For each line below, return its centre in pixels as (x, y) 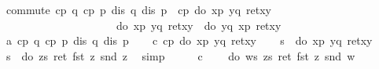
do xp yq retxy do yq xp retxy (199, 25)
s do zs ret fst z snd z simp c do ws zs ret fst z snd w (180, 55)
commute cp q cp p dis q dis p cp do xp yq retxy (139, 9)
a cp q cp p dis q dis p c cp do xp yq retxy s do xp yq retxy (189, 40)
